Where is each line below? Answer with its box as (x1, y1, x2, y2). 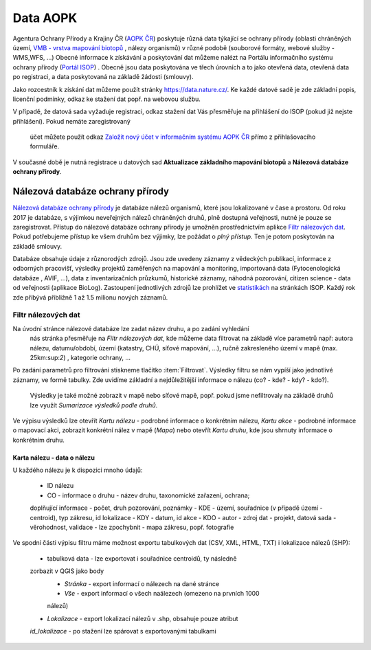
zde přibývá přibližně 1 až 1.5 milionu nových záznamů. (12, 293, 168, 302)
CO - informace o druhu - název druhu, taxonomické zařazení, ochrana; (47, 491, 250, 500)
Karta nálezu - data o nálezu (12, 453, 95, 462)
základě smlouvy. (12, 242, 63, 250)
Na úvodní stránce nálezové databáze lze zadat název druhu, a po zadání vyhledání (12, 324, 249, 333)
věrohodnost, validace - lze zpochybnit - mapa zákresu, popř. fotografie (30, 523, 234, 532)
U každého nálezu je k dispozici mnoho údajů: (12, 466, 143, 474)
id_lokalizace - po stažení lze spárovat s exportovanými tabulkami (30, 627, 216, 636)
